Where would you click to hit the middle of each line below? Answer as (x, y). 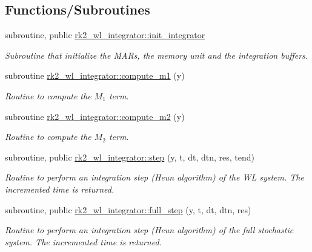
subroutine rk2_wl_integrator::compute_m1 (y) (95, 75)
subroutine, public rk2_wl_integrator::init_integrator (105, 35)
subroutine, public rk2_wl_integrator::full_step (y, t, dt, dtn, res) (128, 209)
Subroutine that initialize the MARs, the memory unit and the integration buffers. (157, 55)
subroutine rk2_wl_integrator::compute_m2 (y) (95, 116)
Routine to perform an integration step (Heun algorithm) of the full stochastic (149, 230)
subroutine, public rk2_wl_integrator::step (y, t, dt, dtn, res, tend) (130, 157)
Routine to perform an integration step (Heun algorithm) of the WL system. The (154, 177)
